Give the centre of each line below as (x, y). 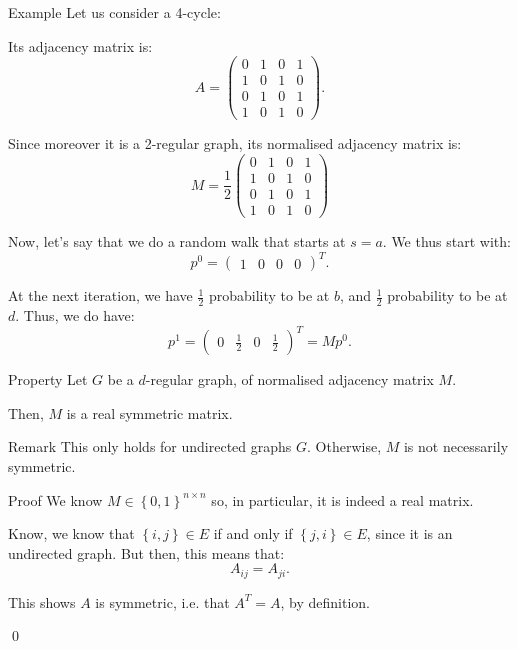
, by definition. (325, 601)
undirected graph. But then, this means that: (146, 552)
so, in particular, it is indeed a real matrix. (342, 499)
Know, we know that (71, 533)
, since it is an (409, 533)
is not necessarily (456, 446)
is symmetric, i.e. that (162, 601)
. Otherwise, (344, 446)
